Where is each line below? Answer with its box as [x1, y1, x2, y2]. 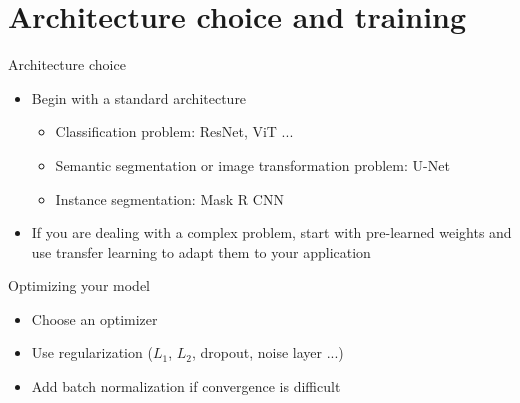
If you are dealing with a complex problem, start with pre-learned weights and [31, 222, 512, 243]
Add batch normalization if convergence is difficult [31, 376, 341, 397]
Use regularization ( [31, 342, 153, 363]
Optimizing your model [8, 275, 151, 296]
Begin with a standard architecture [31, 87, 247, 108]
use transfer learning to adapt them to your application [31, 241, 371, 262]
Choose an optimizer [31, 308, 158, 329]
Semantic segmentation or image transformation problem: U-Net [55, 154, 450, 175]
